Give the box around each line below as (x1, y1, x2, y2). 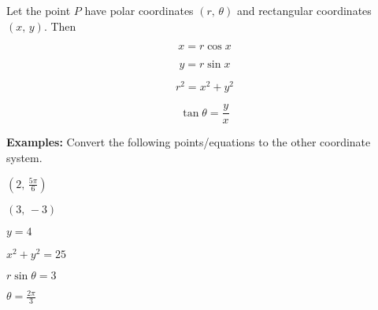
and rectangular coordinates (236, 2, 372, 18)
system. (6, 149, 43, 165)
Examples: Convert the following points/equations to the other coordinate (6, 134, 371, 150)
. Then (43, 17, 76, 34)
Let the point (6, 2, 71, 18)
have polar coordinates (84, 2, 194, 18)
